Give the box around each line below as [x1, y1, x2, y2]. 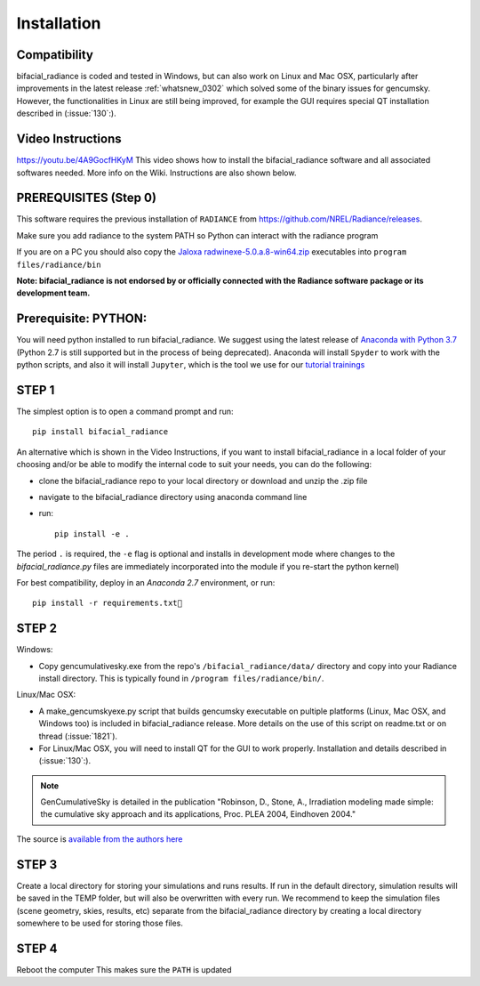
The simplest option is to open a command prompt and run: [16, 406, 235, 416]
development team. [16, 287, 91, 298]
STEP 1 [16, 383, 55, 398]
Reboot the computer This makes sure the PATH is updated [16, 964, 232, 974]
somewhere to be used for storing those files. [16, 917, 184, 928]
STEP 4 [16, 941, 58, 956]
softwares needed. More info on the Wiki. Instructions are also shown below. [16, 167, 297, 178]
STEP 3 [16, 857, 58, 872]
